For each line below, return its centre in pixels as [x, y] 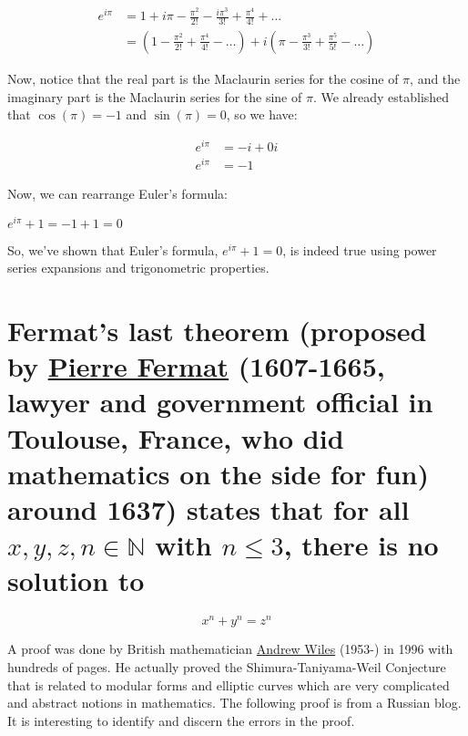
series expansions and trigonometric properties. [138, 268]
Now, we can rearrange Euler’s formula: [117, 193]
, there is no [361, 545]
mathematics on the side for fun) [218, 473]
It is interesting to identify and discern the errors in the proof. [181, 720]
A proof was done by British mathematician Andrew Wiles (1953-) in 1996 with [230, 649]
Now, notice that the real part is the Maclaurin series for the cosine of [203, 78]
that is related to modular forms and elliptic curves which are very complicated [229, 684]
